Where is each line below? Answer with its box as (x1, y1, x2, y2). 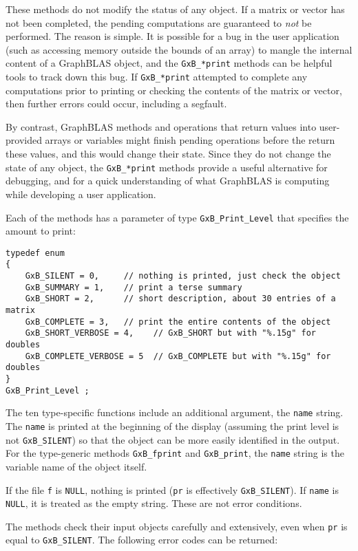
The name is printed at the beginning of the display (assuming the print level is (6, 418, 339, 433)
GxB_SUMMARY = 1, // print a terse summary (25, 282, 242, 292)
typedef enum (6, 248, 65, 258)
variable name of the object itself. (6, 459, 147, 473)
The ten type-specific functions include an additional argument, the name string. (6, 405, 344, 420)
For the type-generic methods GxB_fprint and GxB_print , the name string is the (6, 446, 344, 460)
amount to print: (6, 224, 76, 238)
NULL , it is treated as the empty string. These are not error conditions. (6, 496, 302, 510)
